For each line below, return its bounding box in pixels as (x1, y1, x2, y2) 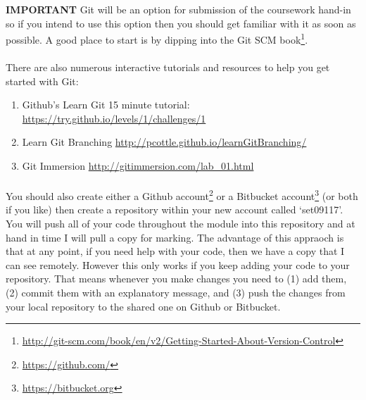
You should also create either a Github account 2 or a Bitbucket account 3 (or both (6, 187, 358, 203)
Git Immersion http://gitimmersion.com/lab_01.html (22, 158, 254, 173)
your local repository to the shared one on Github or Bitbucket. (6, 299, 281, 313)
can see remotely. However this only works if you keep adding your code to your (6, 257, 350, 272)
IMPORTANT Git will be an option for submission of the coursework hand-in (6, 2, 351, 16)
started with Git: (6, 73, 79, 88)
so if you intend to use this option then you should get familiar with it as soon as (6, 15, 356, 30)
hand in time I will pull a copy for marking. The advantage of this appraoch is (6, 230, 344, 244)
